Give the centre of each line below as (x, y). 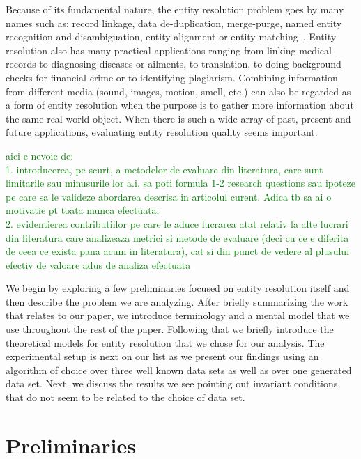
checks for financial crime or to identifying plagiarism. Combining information (172, 77)
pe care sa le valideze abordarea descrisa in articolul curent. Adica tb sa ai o (169, 196)
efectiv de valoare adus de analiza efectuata (98, 264)
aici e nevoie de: (40, 155)
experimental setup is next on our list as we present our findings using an (162, 356)
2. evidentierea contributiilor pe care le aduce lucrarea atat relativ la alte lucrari (177, 223)
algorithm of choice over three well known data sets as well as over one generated (179, 369)
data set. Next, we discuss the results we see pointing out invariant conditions (172, 383)
